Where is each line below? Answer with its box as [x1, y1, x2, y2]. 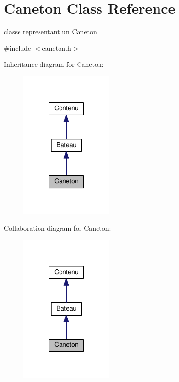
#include [4, 42, 31, 53]
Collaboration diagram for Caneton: [4, 223, 111, 233]
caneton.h [42, 42, 71, 53]
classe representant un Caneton [4, 26, 97, 37]
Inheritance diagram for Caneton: [4, 59, 104, 69]
